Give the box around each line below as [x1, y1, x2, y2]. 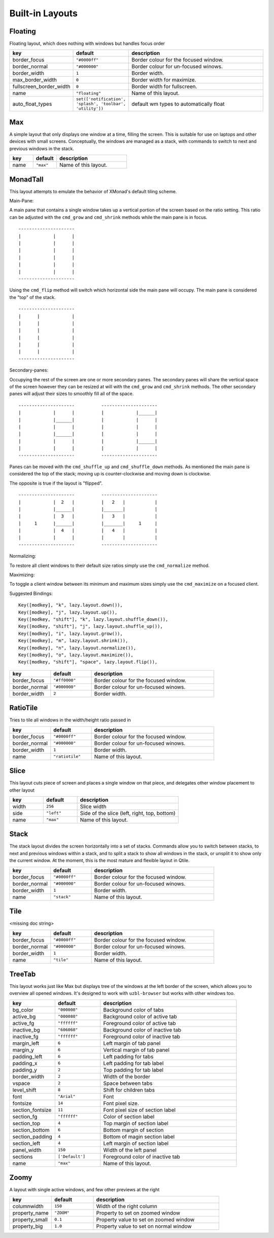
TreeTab [9, 970, 36, 978]
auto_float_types [12, 100, 52, 107]
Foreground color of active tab [103, 1019, 176, 1026]
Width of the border [103, 1073, 151, 1080]
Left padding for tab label [103, 1060, 164, 1067]
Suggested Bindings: [9, 590, 53, 596]
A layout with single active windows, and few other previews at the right [9, 1187, 160, 1193]
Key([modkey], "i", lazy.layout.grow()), [18, 630, 123, 637]
